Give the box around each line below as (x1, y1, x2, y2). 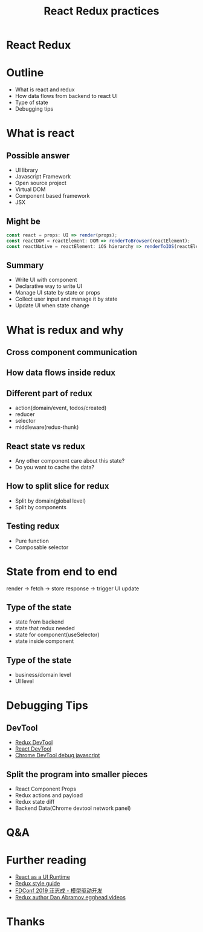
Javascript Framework (14, 173, 71, 180)
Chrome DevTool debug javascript (14, 752, 100, 759)
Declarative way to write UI (14, 282, 83, 290)
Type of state (14, 99, 48, 106)
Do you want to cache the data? (14, 463, 95, 471)
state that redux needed (14, 625, 76, 632)
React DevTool (14, 745, 51, 752)
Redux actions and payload (14, 791, 83, 799)
